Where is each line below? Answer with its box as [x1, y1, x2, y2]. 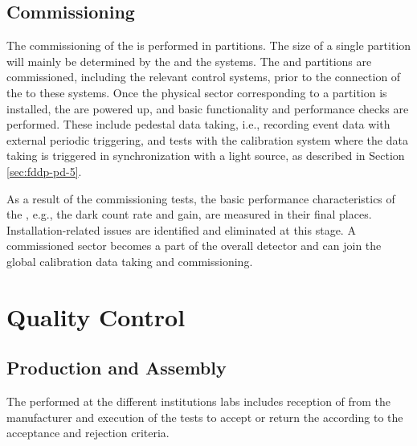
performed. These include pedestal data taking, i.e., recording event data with [6, 116, 390, 133]
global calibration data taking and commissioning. [6, 252, 253, 269]
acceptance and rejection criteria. [6, 424, 170, 441]
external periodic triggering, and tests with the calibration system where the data [6, 131, 408, 148]
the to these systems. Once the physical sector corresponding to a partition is [6, 84, 387, 100]
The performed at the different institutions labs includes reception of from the [6, 393, 391, 410]
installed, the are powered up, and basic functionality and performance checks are [6, 100, 409, 117]
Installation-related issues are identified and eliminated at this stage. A [6, 221, 356, 238]
